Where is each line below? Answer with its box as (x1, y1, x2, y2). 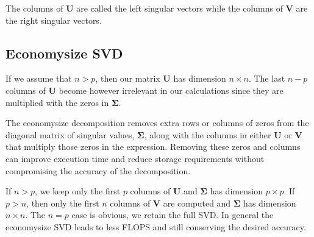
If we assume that (5, 72, 72, 85)
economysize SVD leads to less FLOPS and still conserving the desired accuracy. (5, 220, 306, 233)
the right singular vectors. (5, 13, 102, 26)
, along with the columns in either (144, 128, 271, 141)
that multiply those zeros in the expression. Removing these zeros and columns (5, 140, 301, 153)
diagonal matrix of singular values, (5, 128, 135, 141)
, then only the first (26, 196, 99, 209)
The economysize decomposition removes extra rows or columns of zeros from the (5, 116, 309, 129)
